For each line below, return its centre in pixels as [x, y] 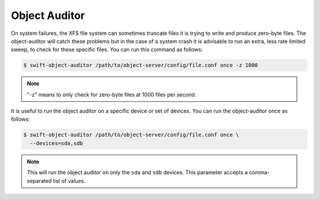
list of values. [69, 181]
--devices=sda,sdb [56, 143]
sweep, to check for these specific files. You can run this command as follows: [107, 50]
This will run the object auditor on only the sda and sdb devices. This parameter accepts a [137, 172]
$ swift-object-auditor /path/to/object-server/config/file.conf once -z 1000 [140, 65]
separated [39, 181]
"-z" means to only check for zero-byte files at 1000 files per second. [112, 94]
